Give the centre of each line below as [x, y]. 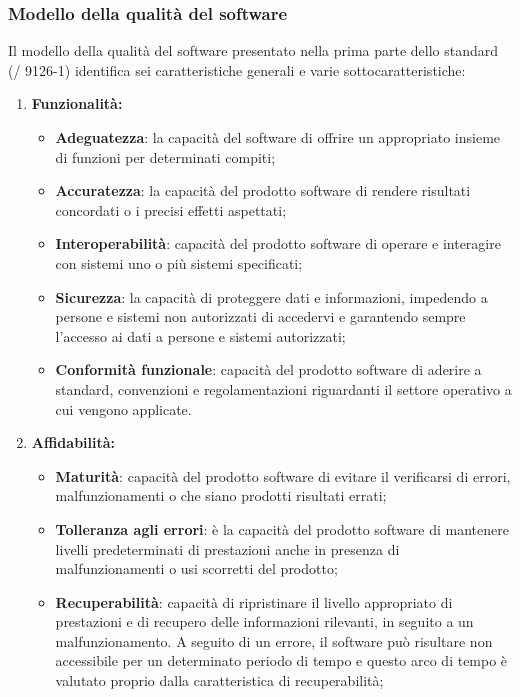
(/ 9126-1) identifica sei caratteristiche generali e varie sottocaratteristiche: [237, 69]
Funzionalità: [77, 103]
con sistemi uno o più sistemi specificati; [179, 262]
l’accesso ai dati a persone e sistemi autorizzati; [200, 335]
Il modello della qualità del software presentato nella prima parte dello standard [253, 50]
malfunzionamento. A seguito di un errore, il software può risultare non [274, 640]
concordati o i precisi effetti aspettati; [171, 209]
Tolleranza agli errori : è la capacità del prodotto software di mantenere [282, 528]
